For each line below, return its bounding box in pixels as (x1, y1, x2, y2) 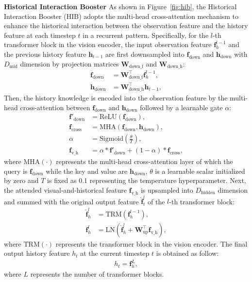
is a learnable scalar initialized (155, 166, 245, 176)
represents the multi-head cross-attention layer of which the (56, 156, 233, 166)
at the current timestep (80, 248, 150, 258)
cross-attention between (20, 102, 90, 112)
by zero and (4, 175, 39, 185)
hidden (201, 190, 215, 196)
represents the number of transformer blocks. (30, 269, 164, 279)
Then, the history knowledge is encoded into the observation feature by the (4, 92, 228, 102)
